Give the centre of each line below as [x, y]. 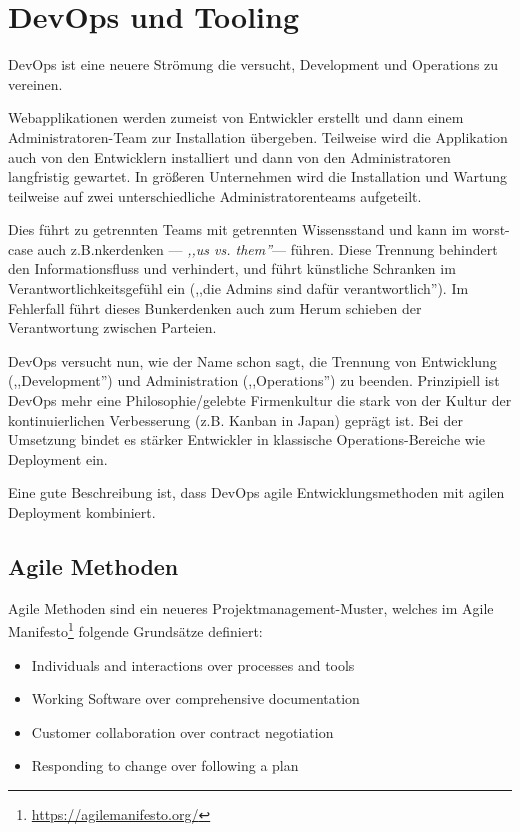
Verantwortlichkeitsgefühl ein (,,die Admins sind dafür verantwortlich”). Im [238, 288]
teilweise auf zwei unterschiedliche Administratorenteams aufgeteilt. [215, 195]
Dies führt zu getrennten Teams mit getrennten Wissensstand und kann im [238, 229]
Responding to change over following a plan [165, 765]
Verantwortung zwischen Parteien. [112, 327]
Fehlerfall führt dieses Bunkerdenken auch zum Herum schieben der [215, 307]
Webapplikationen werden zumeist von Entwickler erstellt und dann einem [236, 117]
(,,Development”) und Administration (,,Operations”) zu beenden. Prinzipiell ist [254, 380]
